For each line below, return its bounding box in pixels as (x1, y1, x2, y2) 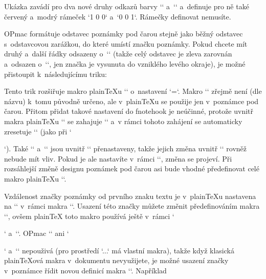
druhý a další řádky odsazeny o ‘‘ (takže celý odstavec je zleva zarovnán (4, 48, 232, 59)
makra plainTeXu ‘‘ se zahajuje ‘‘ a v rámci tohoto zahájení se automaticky (4, 115, 242, 126)
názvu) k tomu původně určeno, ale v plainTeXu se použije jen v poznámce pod (4, 95, 259, 106)
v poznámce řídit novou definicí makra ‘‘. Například (4, 265, 167, 276)
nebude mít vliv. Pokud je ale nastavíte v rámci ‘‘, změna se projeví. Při (4, 153, 232, 164)
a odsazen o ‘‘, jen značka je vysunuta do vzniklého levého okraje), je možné (4, 58, 246, 69)
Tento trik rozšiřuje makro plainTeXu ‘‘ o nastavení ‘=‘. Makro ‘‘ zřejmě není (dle (4, 86, 262, 96)
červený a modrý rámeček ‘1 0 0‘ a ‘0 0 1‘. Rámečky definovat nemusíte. (4, 11, 231, 22)
